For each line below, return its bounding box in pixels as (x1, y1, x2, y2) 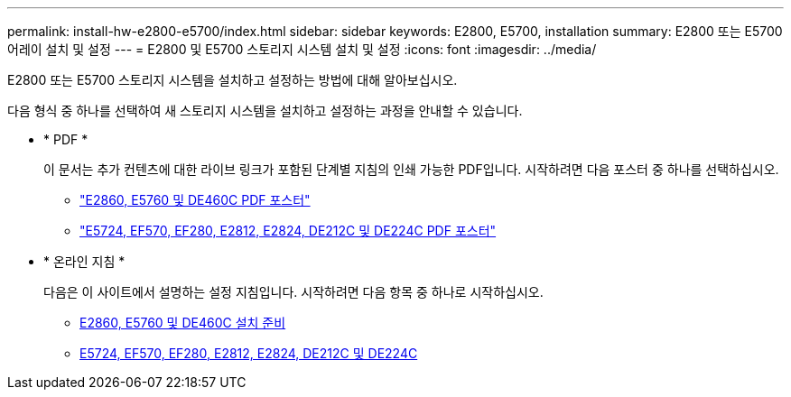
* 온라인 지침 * (43, 254, 126, 269)
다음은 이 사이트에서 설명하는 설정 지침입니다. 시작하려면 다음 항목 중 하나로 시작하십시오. (43, 284, 544, 300)
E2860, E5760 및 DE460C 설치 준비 (79, 315, 286, 330)
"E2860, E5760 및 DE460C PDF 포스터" (79, 192, 311, 208)
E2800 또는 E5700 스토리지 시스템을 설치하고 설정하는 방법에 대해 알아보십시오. (7, 72, 458, 88)
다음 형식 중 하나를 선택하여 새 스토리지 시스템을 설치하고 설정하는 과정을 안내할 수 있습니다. (7, 103, 523, 118)
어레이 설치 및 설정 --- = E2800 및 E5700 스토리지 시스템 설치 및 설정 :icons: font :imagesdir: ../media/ (7, 42, 597, 57)
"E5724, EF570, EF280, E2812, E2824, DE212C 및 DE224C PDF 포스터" (79, 223, 497, 238)
